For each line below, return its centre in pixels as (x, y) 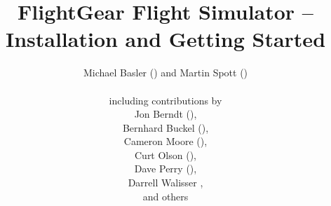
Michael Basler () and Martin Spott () (165, 73)
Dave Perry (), (165, 169)
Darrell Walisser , (165, 183)
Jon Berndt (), (165, 114)
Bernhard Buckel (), (165, 127)
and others (165, 196)
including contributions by (165, 100)
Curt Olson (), (165, 154)
